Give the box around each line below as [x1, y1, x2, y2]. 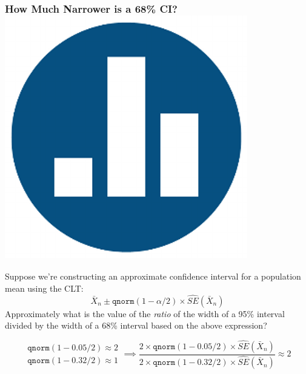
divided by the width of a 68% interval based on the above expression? [5, 319, 267, 332]
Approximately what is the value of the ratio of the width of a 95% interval [5, 307, 285, 320]
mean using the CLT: [5, 281, 84, 294]
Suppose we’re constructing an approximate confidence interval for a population [5, 270, 301, 283]
